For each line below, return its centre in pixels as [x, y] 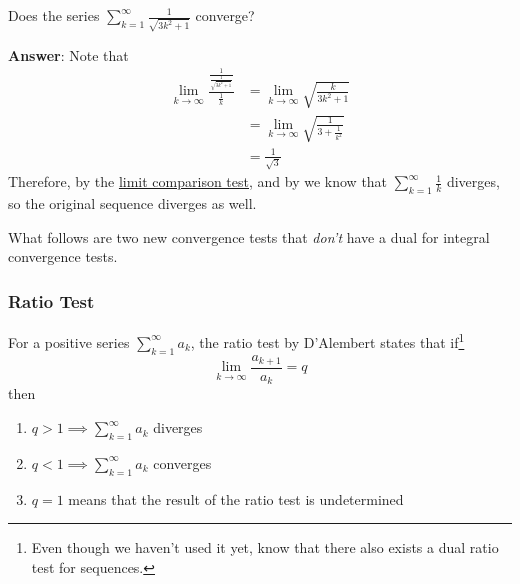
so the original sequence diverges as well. [132, 203]
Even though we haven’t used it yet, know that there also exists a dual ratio [265, 547]
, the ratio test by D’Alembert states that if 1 [327, 340]
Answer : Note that [68, 54]
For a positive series [69, 341]
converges [182, 462]
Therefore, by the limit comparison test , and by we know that [198, 181]
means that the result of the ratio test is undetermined [236, 498]
